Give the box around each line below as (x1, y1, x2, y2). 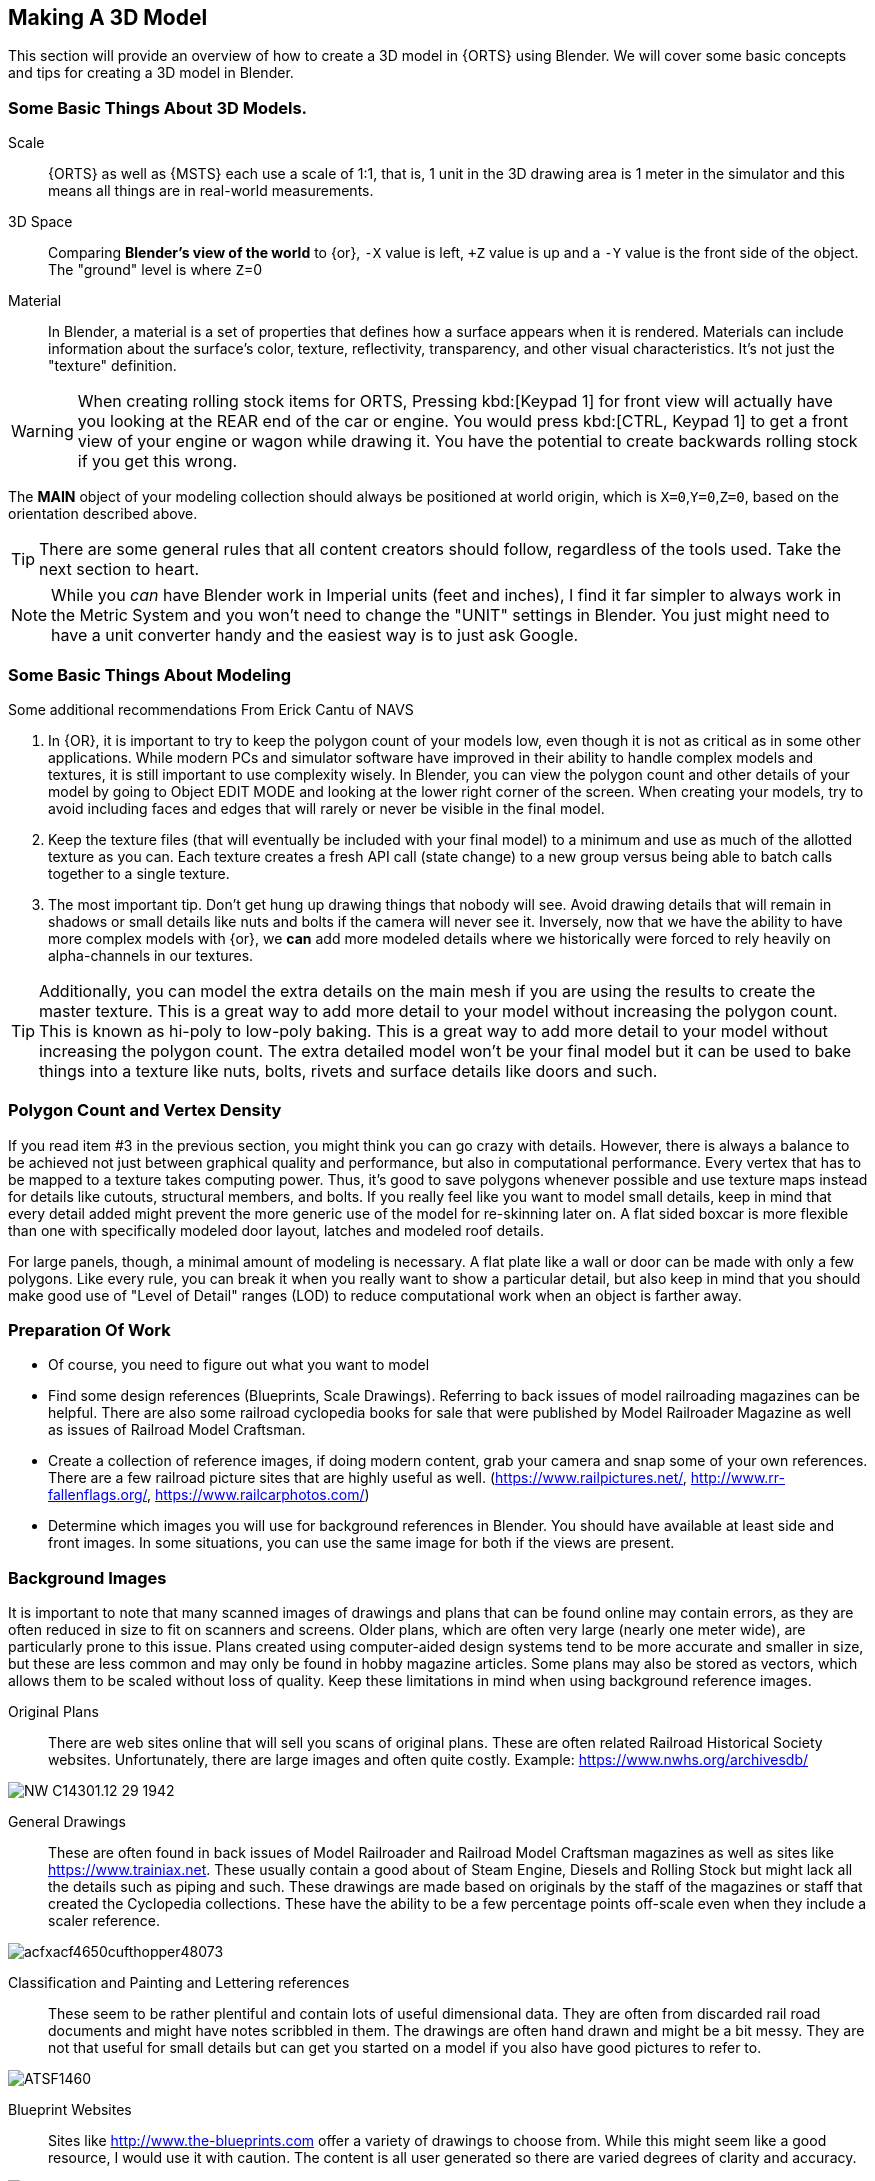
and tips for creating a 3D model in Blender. (8, 64, 294, 82)
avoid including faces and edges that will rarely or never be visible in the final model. (48, 799, 605, 817)
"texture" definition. (48, 357, 177, 375)
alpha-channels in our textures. (48, 946, 254, 964)
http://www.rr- (690, 1469, 785, 1487)
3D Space (8, 213, 73, 231)
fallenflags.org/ (48, 1486, 147, 1504)
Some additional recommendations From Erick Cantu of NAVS (8, 700, 414, 718)
